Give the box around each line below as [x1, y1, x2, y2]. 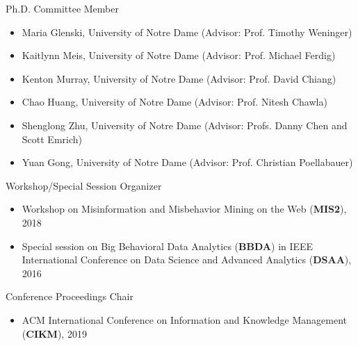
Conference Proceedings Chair [6, 289, 133, 304]
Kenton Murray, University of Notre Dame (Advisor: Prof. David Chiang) [22, 71, 336, 85]
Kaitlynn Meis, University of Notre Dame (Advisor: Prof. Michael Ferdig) [22, 48, 336, 63]
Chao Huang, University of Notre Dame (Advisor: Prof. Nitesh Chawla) [22, 94, 327, 109]
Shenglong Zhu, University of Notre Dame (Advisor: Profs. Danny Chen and [22, 117, 348, 132]
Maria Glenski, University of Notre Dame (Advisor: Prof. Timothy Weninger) [22, 24, 352, 39]
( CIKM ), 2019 [22, 326, 87, 340]
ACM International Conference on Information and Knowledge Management [22, 312, 347, 327]
